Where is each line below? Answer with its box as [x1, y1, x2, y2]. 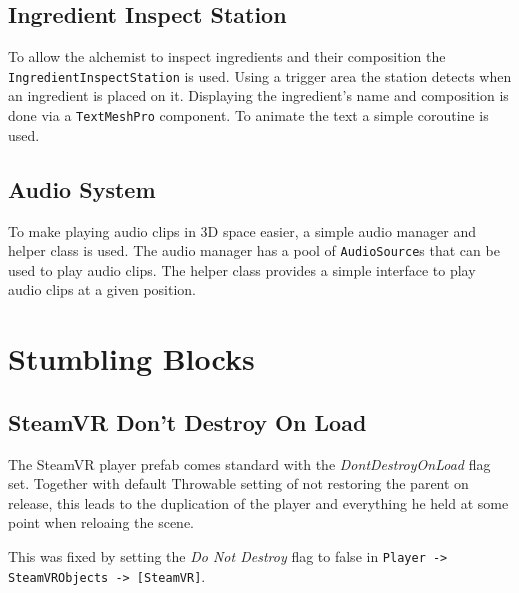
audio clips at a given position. [8, 279, 197, 300]
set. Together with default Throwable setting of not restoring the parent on [8, 473, 469, 494]
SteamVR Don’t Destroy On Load [8, 406, 367, 437]
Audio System [8, 173, 156, 204]
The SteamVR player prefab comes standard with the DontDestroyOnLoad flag [8, 453, 491, 474]
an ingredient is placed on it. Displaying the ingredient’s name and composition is [8, 85, 509, 106]
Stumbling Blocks [8, 338, 255, 379]
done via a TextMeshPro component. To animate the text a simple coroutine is [8, 105, 489, 126]
